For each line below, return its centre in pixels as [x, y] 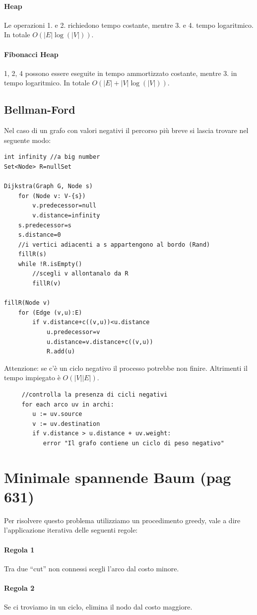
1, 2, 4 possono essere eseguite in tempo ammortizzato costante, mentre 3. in [121, 73]
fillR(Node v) [27, 303]
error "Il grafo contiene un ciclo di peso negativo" [133, 443]
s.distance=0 [39, 235]
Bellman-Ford [40, 109]
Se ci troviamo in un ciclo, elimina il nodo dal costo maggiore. [98, 607]
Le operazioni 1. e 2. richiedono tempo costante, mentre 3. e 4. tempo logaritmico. [129, 25]
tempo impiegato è [32, 377]
